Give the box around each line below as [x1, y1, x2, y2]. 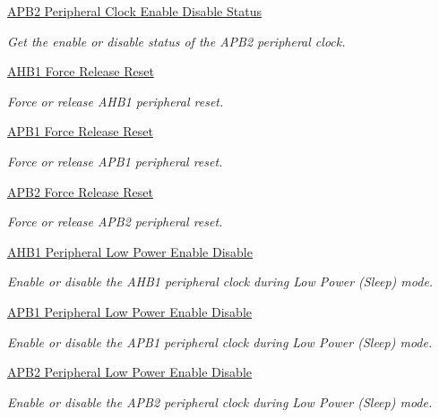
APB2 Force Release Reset [7, 182, 153, 200]
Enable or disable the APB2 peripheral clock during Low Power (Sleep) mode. [7, 392, 433, 411]
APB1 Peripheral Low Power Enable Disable [7, 302, 252, 320]
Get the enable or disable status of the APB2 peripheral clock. [7, 31, 346, 50]
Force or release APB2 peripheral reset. [7, 212, 223, 231]
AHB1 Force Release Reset [7, 62, 154, 81]
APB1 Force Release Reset [7, 122, 153, 141]
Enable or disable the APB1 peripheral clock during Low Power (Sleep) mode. [7, 332, 433, 351]
